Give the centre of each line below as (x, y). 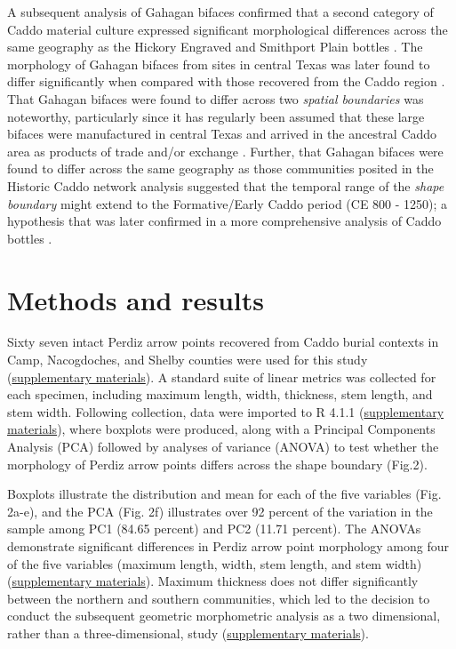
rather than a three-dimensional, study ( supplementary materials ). (188, 633)
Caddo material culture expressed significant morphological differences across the (228, 29)
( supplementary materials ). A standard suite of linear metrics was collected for (222, 377)
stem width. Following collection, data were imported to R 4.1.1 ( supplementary (226, 411)
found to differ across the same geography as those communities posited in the (220, 168)
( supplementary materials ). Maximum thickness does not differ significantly (213, 581)
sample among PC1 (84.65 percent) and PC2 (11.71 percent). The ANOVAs (214, 529)
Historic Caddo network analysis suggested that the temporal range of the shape (226, 185)
